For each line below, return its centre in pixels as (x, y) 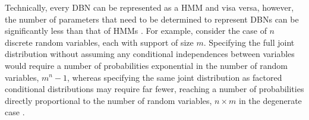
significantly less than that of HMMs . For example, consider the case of (136, 31)
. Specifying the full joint (249, 42)
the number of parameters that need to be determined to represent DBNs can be (152, 19)
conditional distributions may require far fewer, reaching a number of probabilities (154, 89)
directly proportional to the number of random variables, (108, 100)
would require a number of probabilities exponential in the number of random (146, 65)
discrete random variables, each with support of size (99, 42)
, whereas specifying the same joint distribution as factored (175, 77)
